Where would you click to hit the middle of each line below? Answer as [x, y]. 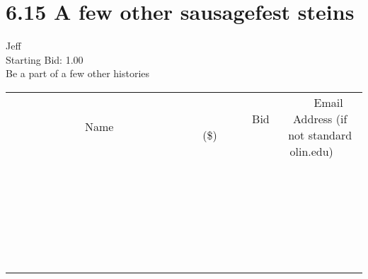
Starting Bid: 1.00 [45, 59]
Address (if [320, 118]
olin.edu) [311, 151]
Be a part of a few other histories [78, 73]
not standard [320, 135]
